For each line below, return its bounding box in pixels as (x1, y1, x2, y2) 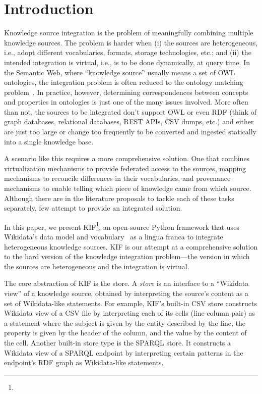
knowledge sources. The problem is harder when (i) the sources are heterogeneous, (4, 37, 258, 47)
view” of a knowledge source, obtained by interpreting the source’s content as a (4, 288, 248, 299)
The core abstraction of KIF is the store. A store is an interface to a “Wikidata (4, 278, 249, 288)
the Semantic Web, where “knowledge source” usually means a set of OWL (4, 67, 235, 77)
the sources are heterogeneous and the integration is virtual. (4, 261, 189, 271)
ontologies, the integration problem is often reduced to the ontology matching (4, 77, 243, 87)
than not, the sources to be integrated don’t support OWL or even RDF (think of (4, 106, 256, 117)
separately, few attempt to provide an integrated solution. (4, 203, 182, 213)
